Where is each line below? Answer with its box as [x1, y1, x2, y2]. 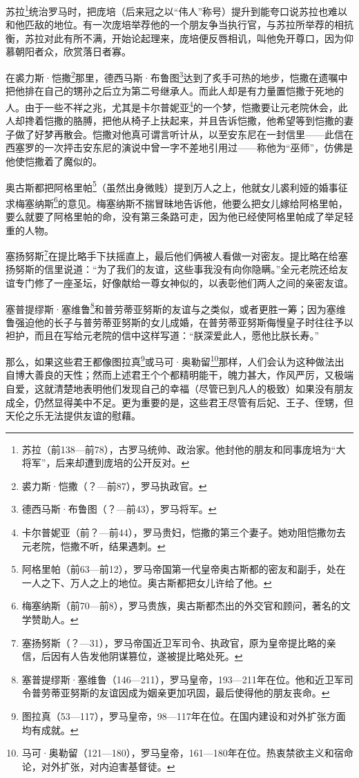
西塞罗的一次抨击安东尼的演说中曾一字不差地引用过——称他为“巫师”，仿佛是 [6, 140, 353, 155]
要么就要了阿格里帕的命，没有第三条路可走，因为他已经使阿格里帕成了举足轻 [6, 209, 353, 223]
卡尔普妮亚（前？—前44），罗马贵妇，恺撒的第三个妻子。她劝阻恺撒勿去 [21, 525, 346, 540]
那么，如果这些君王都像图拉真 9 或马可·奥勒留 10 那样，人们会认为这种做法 [6, 352, 335, 368]
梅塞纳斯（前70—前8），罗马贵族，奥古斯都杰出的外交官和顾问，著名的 [21, 598, 341, 613]
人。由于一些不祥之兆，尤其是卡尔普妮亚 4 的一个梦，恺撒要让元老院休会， [6, 97, 338, 114]
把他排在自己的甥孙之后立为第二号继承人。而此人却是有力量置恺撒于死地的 [6, 84, 344, 98]
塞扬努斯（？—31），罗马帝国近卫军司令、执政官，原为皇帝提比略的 [21, 635, 327, 649]
